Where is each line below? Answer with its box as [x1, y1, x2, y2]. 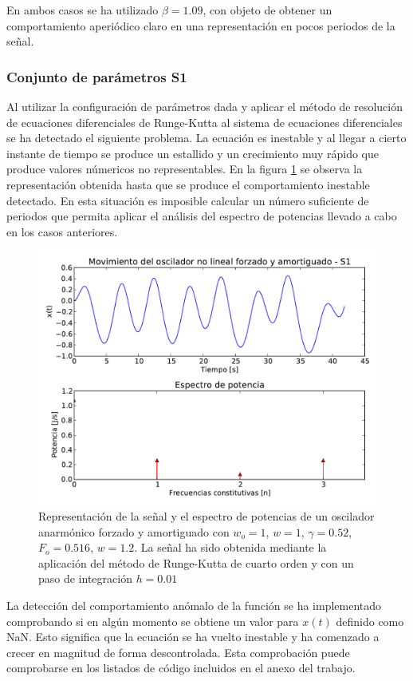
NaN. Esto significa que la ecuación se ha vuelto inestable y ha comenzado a [6, 628, 380, 645]
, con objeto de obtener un [203, 2, 332, 18]
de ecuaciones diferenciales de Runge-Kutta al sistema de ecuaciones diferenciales [6, 113, 403, 130]
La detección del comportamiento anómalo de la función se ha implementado [6, 596, 382, 613]
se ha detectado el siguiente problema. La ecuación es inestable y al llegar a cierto [6, 129, 407, 146]
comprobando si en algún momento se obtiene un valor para [6, 612, 299, 629]
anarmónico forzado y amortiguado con [38, 523, 230, 540]
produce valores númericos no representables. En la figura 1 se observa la [6, 160, 363, 177]
